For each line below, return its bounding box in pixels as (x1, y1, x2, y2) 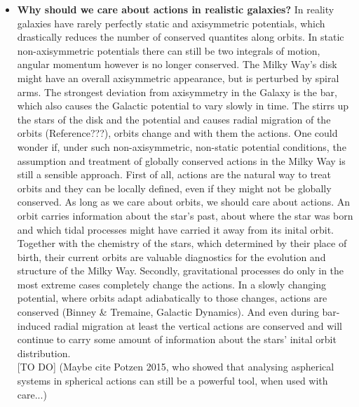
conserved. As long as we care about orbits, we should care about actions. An (17, 194, 351, 209)
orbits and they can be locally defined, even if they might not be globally (17, 180, 332, 195)
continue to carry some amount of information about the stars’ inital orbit (17, 332, 337, 347)
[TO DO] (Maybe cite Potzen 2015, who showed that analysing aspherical (17, 359, 334, 374)
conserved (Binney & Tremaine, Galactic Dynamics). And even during (17, 305, 319, 319)
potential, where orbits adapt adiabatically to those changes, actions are (17, 291, 327, 305)
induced (17, 318, 51, 333)
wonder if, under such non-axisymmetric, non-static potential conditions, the (17, 139, 346, 154)
